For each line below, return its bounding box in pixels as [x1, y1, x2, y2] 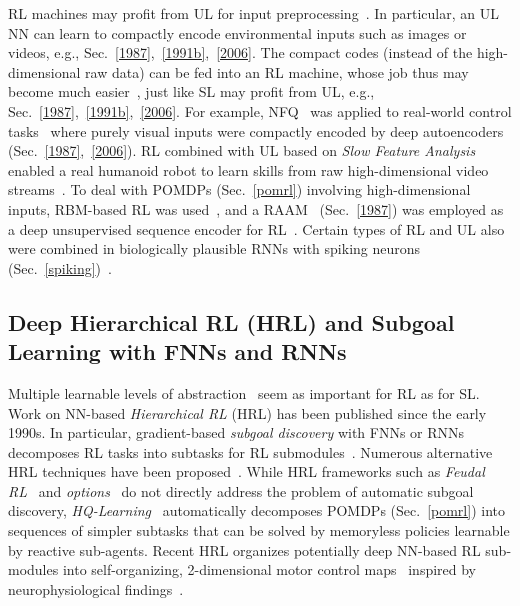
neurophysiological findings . [8, 578, 184, 599]
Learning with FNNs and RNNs [8, 336, 347, 367]
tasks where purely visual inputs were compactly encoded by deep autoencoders [8, 120, 504, 141]
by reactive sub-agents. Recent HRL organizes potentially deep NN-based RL [8, 539, 481, 560]
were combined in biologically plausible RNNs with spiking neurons [8, 238, 421, 259]
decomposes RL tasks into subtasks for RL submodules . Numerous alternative [8, 441, 493, 462]
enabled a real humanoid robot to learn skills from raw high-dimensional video [8, 159, 489, 180]
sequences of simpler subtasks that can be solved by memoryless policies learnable [8, 520, 510, 541]
